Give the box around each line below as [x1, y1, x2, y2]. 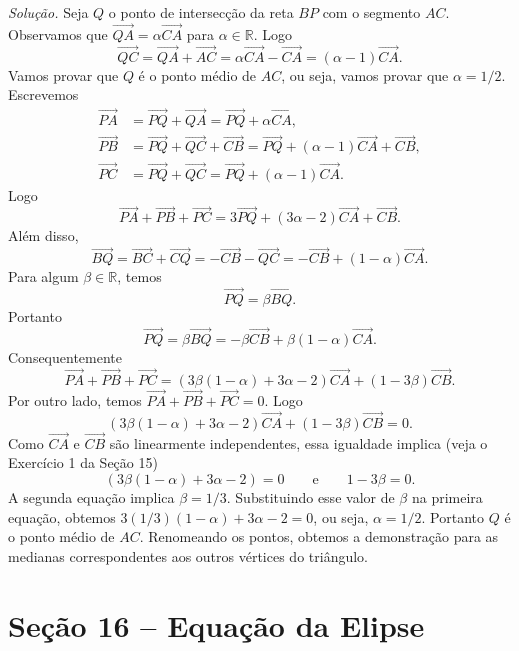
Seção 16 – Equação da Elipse [8, 604, 425, 645]
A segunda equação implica [8, 487, 175, 508]
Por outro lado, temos [8, 389, 142, 410]
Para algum [8, 266, 79, 287]
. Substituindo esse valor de [226, 487, 395, 508]
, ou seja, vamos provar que [281, 64, 449, 85]
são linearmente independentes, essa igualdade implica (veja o [109, 432, 488, 453]
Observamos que [8, 23, 108, 44]
